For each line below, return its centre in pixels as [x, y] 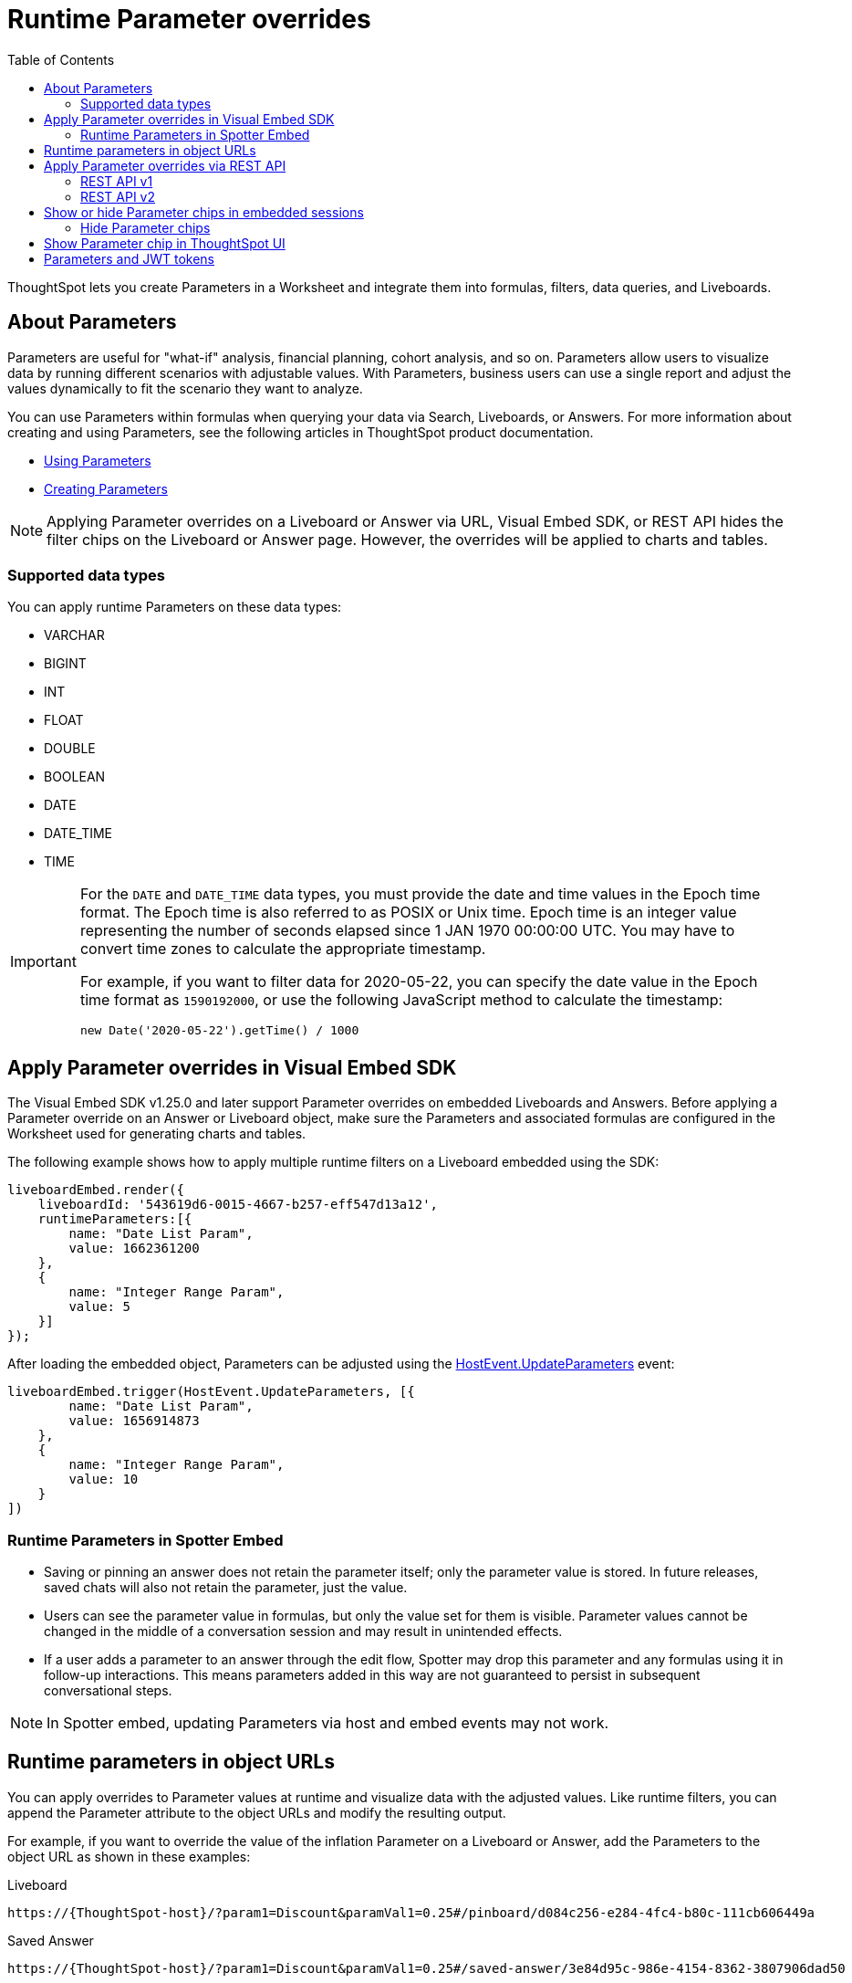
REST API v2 [118, 196]
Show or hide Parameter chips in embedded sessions [204, 212]
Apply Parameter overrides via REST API [165, 165]
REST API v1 [117, 181]
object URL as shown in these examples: [129, 1856]
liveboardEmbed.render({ [96, 1190]
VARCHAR [74, 635]
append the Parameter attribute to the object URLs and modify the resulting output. [257, 1812]
